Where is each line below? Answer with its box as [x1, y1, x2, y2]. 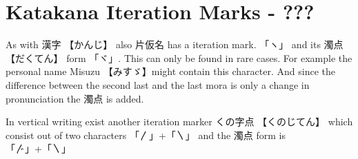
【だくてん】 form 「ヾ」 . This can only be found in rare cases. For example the [6, 50, 352, 65]
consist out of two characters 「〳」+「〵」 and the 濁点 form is [6, 127, 286, 142]
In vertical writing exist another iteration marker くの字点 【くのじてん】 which [6, 114, 353, 129]
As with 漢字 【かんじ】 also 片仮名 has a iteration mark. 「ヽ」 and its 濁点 [6, 37, 344, 52]
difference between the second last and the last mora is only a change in [6, 77, 310, 92]
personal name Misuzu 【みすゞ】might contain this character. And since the [6, 64, 335, 78]
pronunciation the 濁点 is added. [6, 91, 144, 105]
